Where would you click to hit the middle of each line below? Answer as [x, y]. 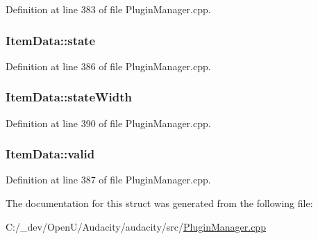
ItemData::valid [50, 154]
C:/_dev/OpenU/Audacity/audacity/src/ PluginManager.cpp [136, 226]
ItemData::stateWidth [69, 97]
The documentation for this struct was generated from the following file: [159, 203]
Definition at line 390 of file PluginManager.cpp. [108, 123]
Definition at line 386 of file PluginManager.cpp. [108, 66]
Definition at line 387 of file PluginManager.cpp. [108, 180]
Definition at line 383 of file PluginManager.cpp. [108, 9]
